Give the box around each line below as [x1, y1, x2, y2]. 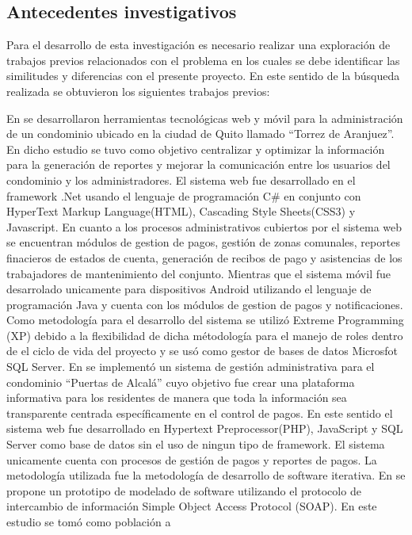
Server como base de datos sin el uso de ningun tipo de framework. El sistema [6, 436, 385, 453]
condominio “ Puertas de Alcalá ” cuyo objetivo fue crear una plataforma [6, 373, 355, 390]
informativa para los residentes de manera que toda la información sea [6, 389, 347, 406]
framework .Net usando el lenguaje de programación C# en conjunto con [6, 187, 361, 204]
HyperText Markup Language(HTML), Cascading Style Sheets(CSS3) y [6, 203, 356, 220]
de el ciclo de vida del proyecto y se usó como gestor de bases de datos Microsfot [6, 342, 399, 359]
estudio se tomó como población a [6, 514, 171, 530]
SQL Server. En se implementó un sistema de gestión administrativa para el [6, 358, 375, 375]
